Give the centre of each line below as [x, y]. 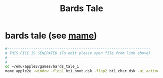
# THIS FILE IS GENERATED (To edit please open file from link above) [78, 53]
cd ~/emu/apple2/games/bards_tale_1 [42, 67]
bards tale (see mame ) [51, 36]
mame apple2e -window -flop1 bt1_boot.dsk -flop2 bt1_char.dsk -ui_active [82, 71]
